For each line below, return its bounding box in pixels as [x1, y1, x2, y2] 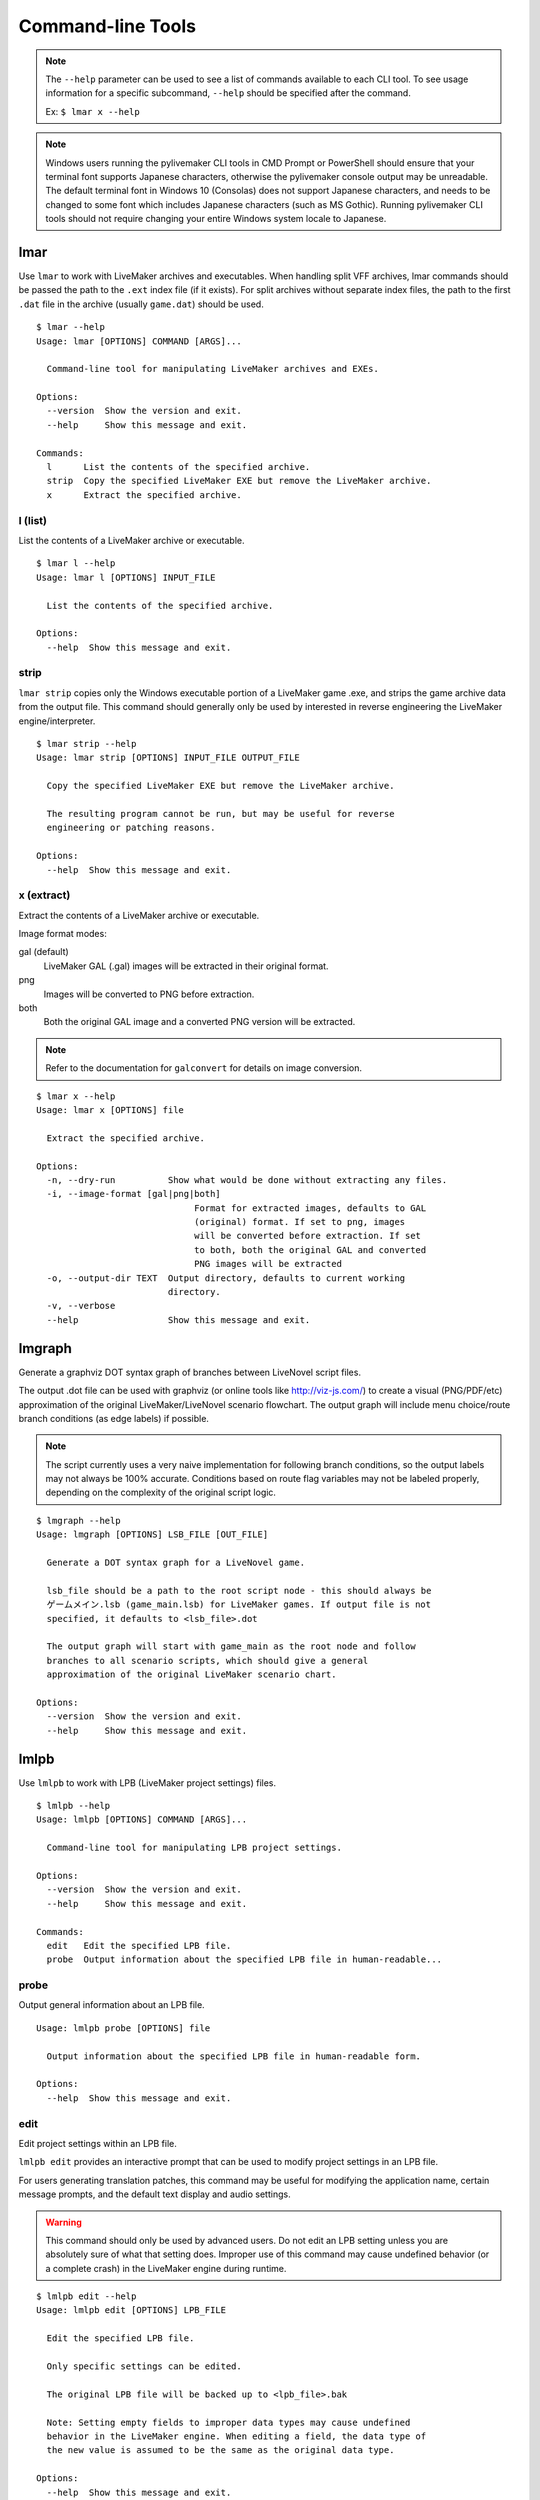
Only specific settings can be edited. [46, 2361, 242, 2372]
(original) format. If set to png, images [193, 1216, 406, 1228]
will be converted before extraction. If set [193, 1230, 422, 1242]
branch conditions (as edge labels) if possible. [18, 1412, 210, 1424]
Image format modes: [18, 928, 107, 940]
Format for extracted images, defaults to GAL [193, 1202, 427, 1214]
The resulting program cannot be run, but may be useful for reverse [46, 808, 395, 819]
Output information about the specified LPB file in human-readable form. [46, 2050, 422, 2062]
